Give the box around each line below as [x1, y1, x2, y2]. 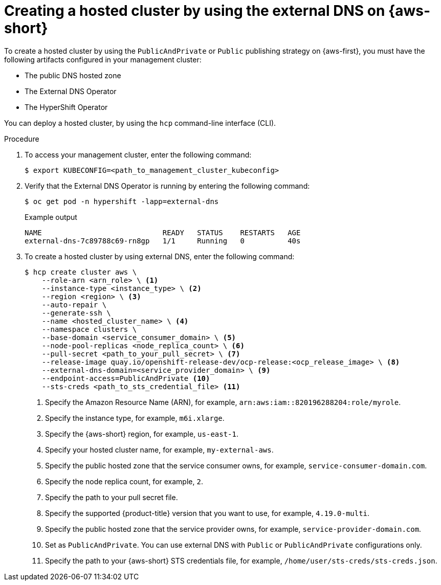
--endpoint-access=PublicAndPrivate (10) [41, 374, 210, 382]
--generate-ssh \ [41, 308, 111, 317]
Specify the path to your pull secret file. [45, 492, 178, 502]
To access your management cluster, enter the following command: [25, 150, 252, 159]
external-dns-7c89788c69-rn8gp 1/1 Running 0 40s [25, 236, 301, 245]
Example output [25, 212, 77, 221]
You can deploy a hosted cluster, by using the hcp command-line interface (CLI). [4, 118, 276, 127]
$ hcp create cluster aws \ [25, 267, 137, 276]
